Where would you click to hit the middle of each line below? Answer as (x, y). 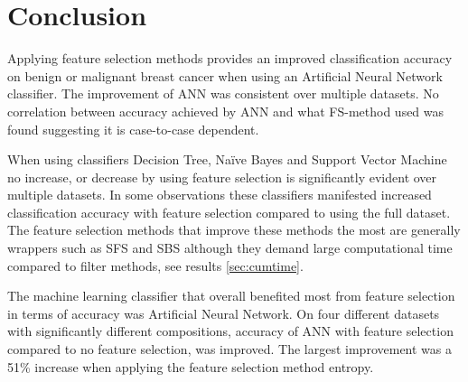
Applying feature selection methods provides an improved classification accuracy (230, 58)
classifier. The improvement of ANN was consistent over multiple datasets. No (223, 93)
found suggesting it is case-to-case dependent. (133, 129)
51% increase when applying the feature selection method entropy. (191, 366)
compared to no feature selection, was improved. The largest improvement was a (229, 349)
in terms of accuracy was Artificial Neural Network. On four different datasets (224, 313)
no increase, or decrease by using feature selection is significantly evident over (222, 177)
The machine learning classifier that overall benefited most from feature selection (231, 296)
